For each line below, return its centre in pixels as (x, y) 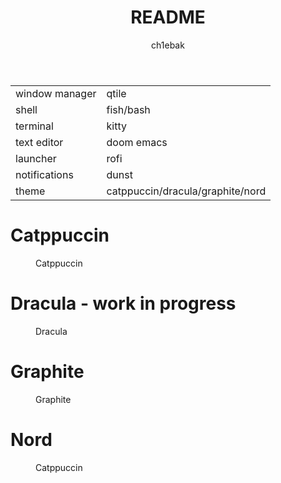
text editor (39, 142)
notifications (44, 174)
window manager (56, 93)
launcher (36, 158)
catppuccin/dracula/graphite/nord (186, 191)
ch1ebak (168, 45)
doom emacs (137, 142)
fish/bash (128, 109)
